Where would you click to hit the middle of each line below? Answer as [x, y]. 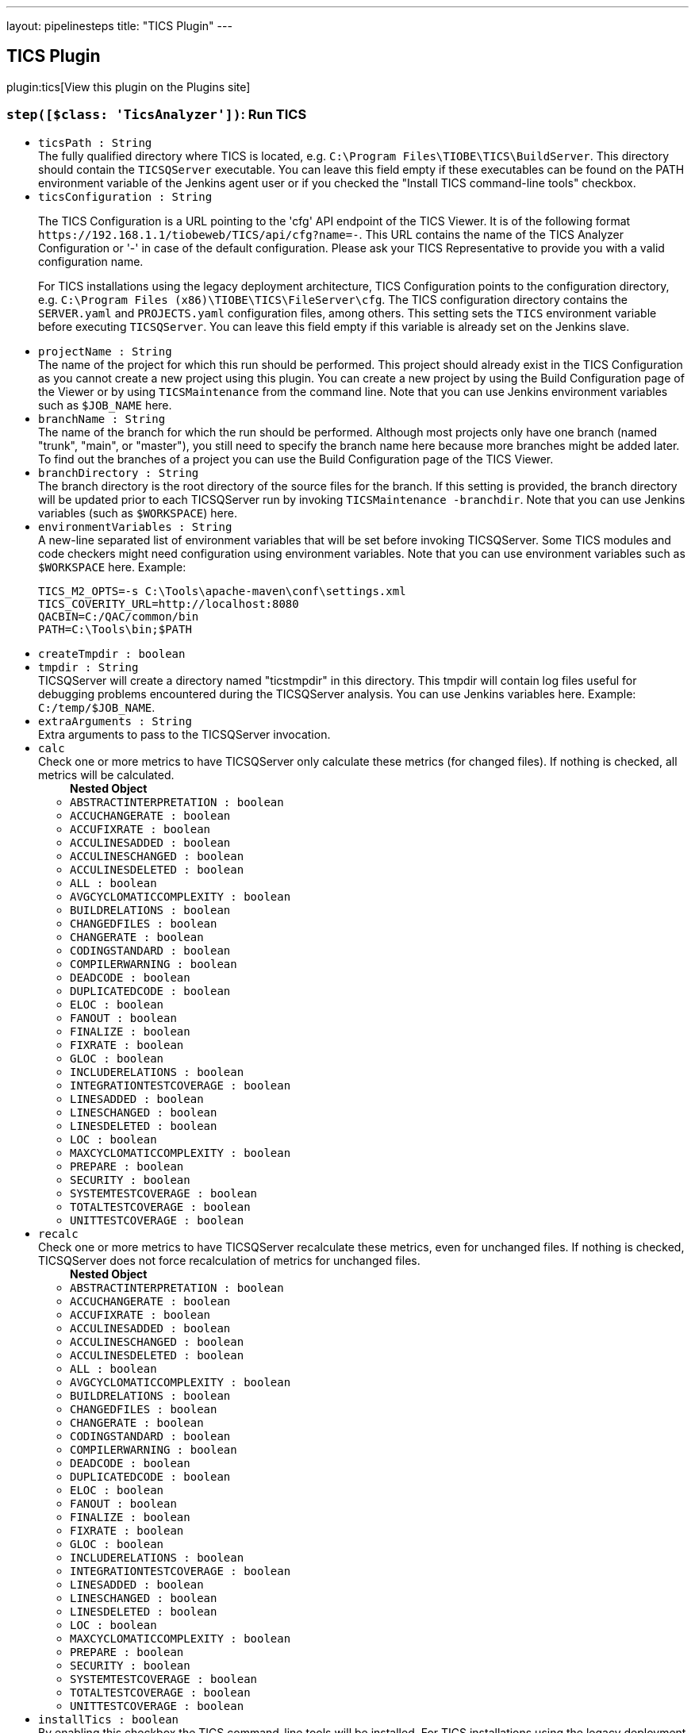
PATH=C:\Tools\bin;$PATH [115, 629]
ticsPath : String [95, 142]
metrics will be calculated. [106, 774]
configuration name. [91, 261]
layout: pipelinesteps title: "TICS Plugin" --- [119, 26]
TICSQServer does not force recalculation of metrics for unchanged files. [229, 1260]
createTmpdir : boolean [112, 653]
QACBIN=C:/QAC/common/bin [119, 616]
